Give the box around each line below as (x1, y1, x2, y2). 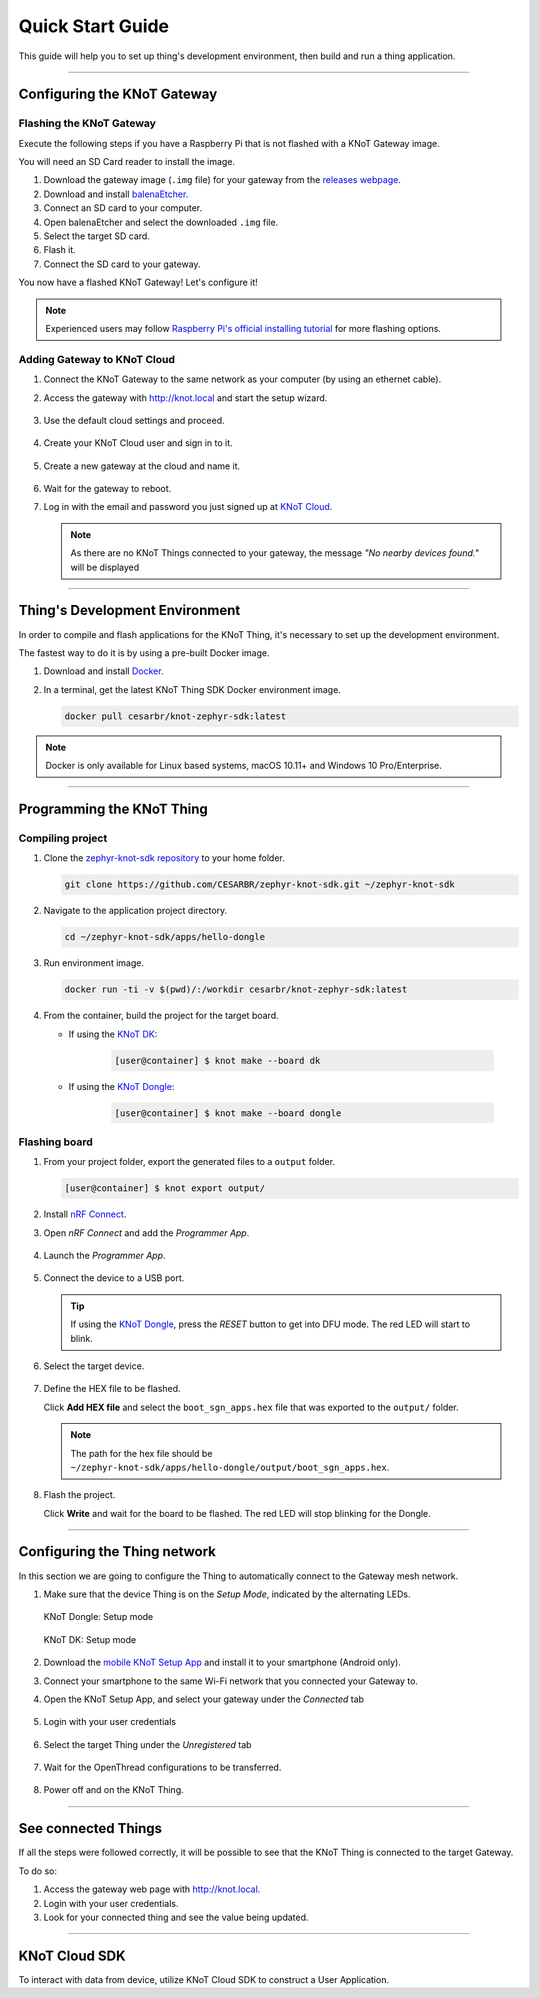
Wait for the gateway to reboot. (43, 483, 172, 495)
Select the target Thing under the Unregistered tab (43, 1738, 252, 1750)
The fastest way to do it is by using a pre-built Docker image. (18, 646, 270, 659)
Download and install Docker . (43, 665, 164, 677)
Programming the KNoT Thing (18, 800, 209, 817)
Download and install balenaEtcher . (43, 188, 189, 200)
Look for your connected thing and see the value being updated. (43, 1911, 309, 1923)
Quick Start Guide (18, 15, 170, 37)
